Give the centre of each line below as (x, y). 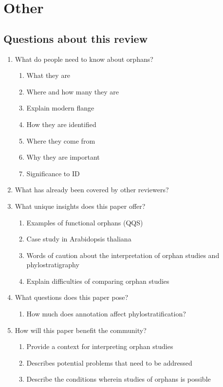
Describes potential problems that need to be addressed (109, 362)
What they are (48, 75)
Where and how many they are (73, 91)
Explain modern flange (60, 108)
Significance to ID (53, 173)
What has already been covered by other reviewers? (92, 190)
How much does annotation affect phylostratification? (106, 314)
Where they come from (61, 140)
